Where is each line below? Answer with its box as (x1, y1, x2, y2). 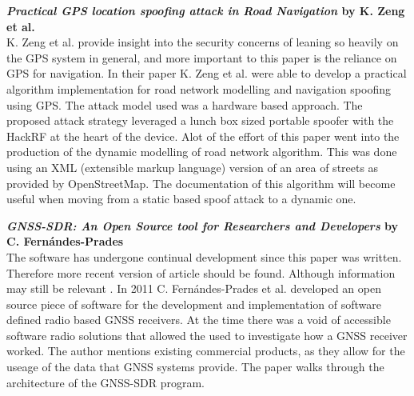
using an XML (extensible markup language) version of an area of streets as (6, 158, 379, 175)
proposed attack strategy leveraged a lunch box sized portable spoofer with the (6, 112, 394, 129)
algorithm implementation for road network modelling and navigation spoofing (6, 80, 391, 97)
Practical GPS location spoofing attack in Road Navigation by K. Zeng (6, 2, 405, 18)
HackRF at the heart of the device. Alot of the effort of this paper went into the (6, 127, 400, 144)
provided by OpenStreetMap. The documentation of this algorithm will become (6, 174, 396, 191)
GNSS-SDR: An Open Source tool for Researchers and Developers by (6, 217, 399, 234)
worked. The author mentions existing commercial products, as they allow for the (6, 342, 405, 359)
